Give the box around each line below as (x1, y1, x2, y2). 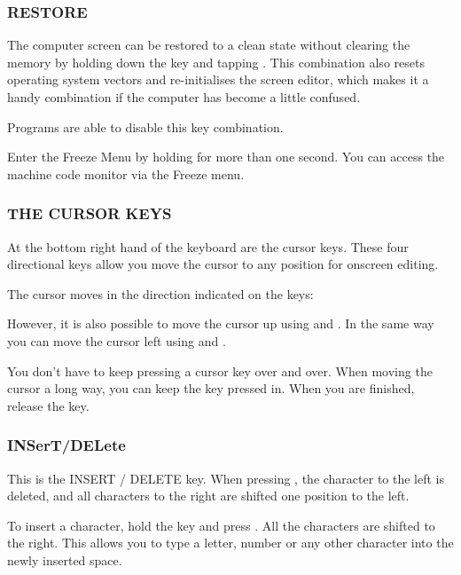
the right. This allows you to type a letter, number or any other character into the (7, 533, 454, 552)
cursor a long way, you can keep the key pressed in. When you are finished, (7, 379, 415, 398)
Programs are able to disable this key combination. (7, 117, 284, 136)
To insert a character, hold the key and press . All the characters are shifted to (7, 516, 435, 534)
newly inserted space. (7, 550, 122, 569)
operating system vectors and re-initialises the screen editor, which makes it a (7, 70, 429, 89)
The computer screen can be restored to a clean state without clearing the (7, 35, 410, 54)
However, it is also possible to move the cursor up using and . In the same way (7, 314, 434, 333)
